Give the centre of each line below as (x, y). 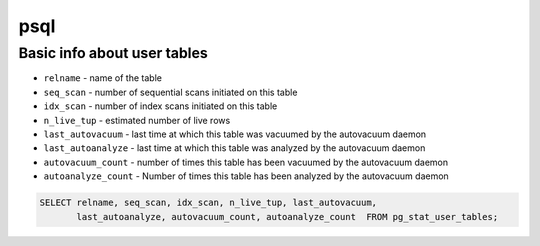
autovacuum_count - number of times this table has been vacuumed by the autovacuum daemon (246, 162)
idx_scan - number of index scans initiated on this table (160, 106)
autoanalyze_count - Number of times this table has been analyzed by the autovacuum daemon (246, 176)
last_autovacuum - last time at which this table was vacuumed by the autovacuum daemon (235, 134)
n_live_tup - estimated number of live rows (137, 120)
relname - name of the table (102, 78)
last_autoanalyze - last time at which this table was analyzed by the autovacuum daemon (234, 148)
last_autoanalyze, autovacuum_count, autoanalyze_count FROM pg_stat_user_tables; (287, 216)
